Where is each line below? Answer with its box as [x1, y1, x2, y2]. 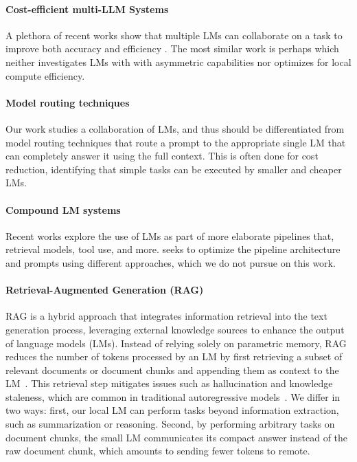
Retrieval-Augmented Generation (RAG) [5, 283, 204, 297]
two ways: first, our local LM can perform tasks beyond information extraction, [5, 403, 339, 417]
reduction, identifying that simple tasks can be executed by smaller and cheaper [5, 162, 342, 176]
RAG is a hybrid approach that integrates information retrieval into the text [5, 309, 327, 323]
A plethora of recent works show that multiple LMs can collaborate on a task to [5, 27, 343, 42]
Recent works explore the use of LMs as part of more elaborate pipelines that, [5, 228, 334, 243]
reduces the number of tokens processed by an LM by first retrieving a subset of [5, 349, 343, 364]
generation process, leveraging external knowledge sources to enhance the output [5, 322, 345, 336]
